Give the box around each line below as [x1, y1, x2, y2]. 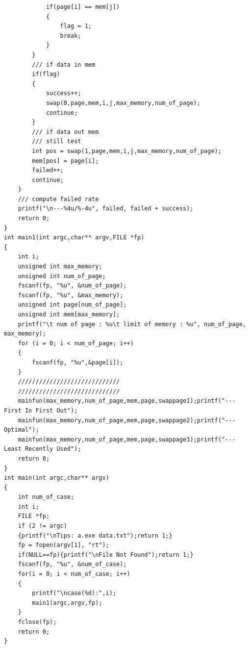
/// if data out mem [32, 128, 99, 135]
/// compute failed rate [18, 195, 99, 203]
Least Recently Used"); [4, 445, 81, 453]
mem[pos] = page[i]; [32, 157, 99, 164]
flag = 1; [60, 23, 92, 30]
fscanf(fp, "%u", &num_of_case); [18, 561, 127, 568]
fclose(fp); [18, 619, 57, 625]
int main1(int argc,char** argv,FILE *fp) [4, 234, 145, 241]
